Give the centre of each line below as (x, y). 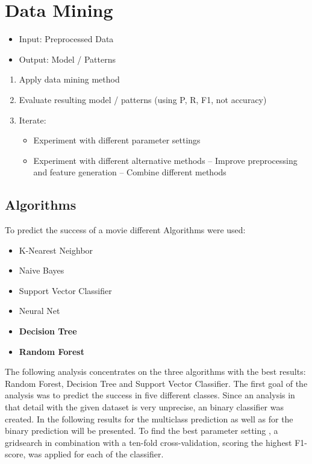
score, (15, 454)
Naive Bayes (42, 270)
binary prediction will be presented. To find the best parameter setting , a (142, 431)
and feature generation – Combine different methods (130, 172)
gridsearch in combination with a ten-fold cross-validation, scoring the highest (148, 442)
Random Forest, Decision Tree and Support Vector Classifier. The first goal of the (156, 383)
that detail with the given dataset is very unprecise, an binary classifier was (144, 407)
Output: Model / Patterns (67, 59)
